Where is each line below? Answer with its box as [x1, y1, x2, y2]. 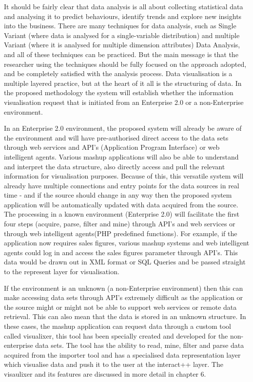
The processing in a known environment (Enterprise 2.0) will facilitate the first [4, 209, 239, 219]
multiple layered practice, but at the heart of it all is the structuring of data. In [4, 78, 242, 88]
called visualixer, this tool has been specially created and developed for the [4, 330, 228, 341]
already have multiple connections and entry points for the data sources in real [4, 180, 239, 190]
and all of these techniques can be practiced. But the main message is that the [4, 49, 238, 59]
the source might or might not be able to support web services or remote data [4, 302, 237, 312]
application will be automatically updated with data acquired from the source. [4, 199, 238, 209]
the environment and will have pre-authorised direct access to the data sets [4, 132, 229, 142]
